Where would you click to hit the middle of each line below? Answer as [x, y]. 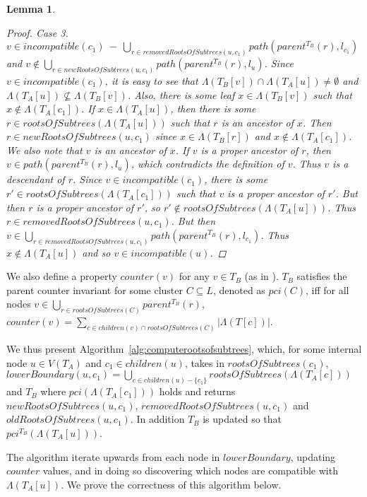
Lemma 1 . [31, 8]
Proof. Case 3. [37, 32]
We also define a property [62, 276]
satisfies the [322, 276]
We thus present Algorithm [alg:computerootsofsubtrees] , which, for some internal [184, 349]
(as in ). [261, 276]
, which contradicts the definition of [207, 164]
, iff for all [327, 290]
